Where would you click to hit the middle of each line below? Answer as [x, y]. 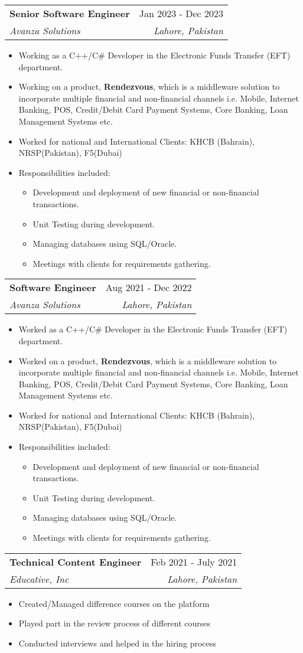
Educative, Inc [39, 579]
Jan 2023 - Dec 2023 [181, 13]
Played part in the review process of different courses [115, 623]
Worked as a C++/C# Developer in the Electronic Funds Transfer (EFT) [153, 329]
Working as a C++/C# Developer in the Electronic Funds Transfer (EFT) [154, 55]
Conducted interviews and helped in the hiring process [117, 643]
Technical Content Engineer [76, 561]
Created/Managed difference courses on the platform [114, 603]
